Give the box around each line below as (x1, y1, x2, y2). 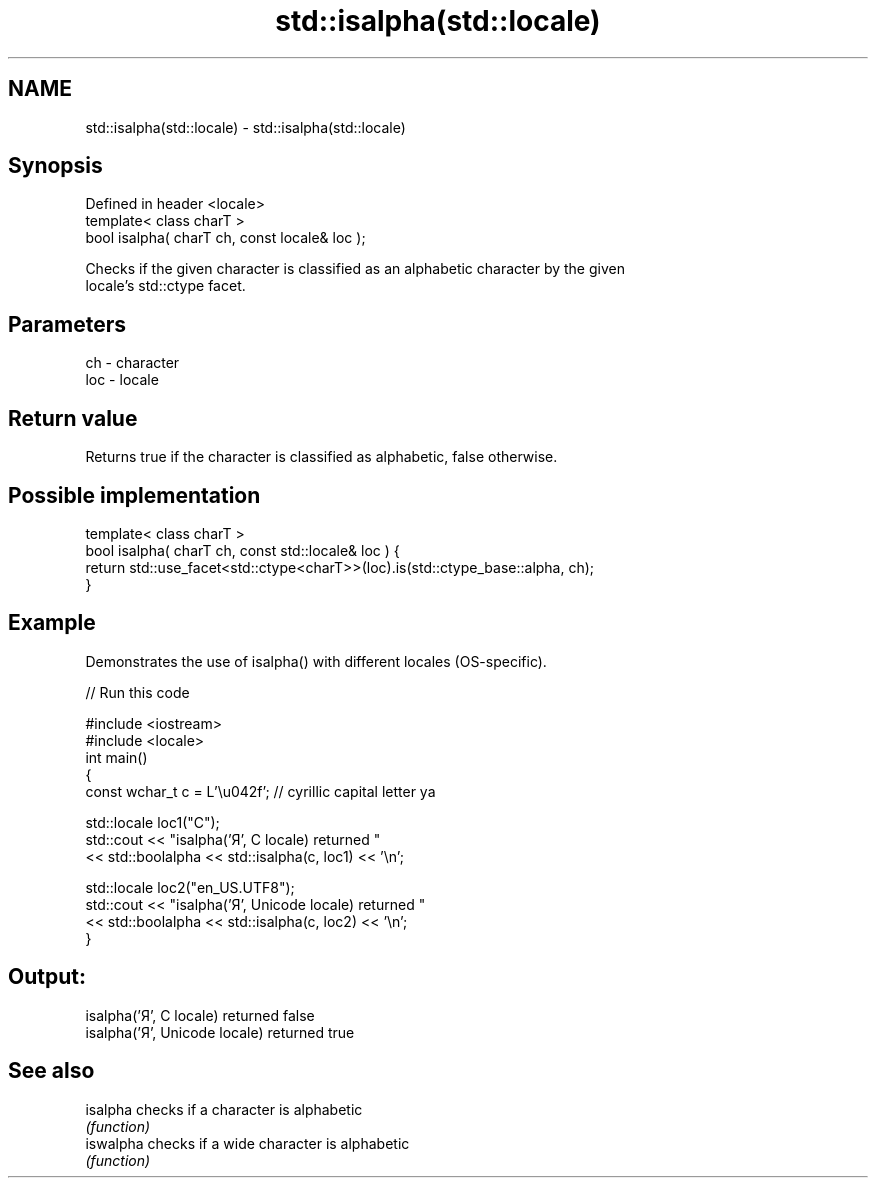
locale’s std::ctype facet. (85, 277, 246, 295)
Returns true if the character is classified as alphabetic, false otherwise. (85, 448, 558, 466)
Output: (8, 964, 86, 990)
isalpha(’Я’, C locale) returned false (85, 1006, 315, 1024)
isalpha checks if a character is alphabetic (85, 1100, 363, 1118)
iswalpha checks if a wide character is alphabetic (85, 1134, 410, 1152)
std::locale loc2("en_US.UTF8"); (85, 878, 295, 896)
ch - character (85, 354, 180, 372)
